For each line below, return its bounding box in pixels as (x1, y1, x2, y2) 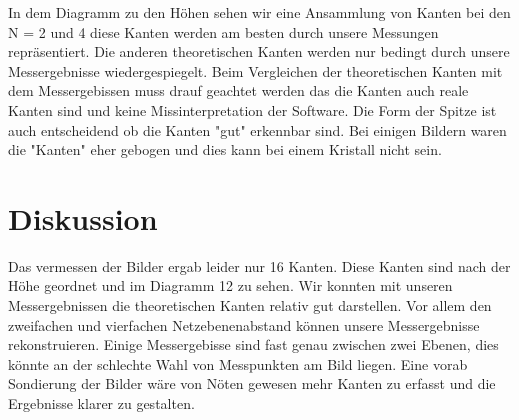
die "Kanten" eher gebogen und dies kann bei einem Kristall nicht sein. (8, 139, 442, 160)
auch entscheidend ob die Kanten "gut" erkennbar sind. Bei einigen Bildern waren (8, 119, 507, 140)
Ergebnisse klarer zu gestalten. (8, 393, 195, 414)
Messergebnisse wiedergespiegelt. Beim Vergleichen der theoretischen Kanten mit (8, 60, 503, 81)
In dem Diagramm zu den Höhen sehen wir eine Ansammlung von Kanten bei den (8, 2, 511, 22)
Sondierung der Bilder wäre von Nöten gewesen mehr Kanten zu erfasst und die (8, 373, 496, 394)
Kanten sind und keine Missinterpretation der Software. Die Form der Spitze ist (8, 99, 497, 120)
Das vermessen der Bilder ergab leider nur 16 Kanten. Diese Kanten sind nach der (8, 255, 511, 276)
